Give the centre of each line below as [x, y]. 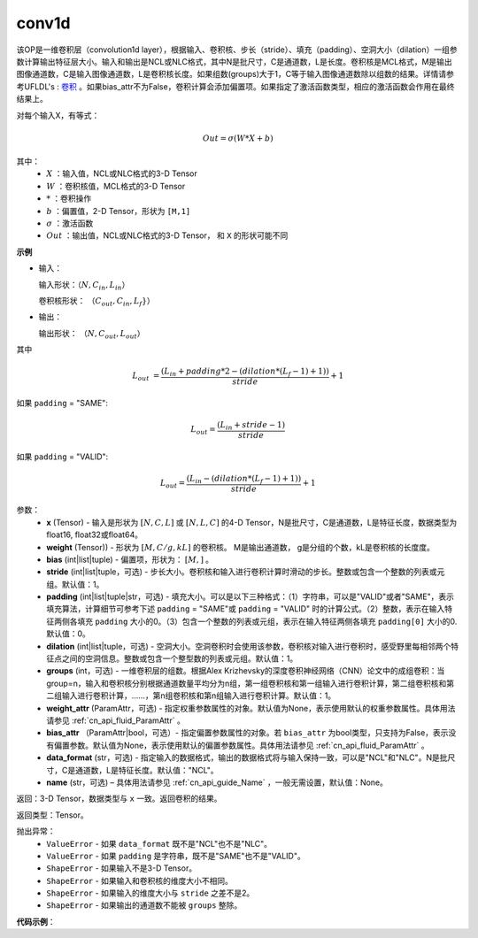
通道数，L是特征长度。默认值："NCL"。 [147, 770]
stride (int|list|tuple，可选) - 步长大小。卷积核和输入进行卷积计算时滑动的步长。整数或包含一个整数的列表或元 [246, 572]
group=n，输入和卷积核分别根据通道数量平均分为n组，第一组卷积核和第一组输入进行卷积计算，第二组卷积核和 [247, 683]
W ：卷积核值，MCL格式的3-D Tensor [116, 186]
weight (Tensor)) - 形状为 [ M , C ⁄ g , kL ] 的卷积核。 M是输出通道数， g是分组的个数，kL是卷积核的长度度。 [241, 547]
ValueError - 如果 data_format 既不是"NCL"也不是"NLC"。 [159, 843]
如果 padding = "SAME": [62, 403]
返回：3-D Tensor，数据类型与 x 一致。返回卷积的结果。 [119, 799]
